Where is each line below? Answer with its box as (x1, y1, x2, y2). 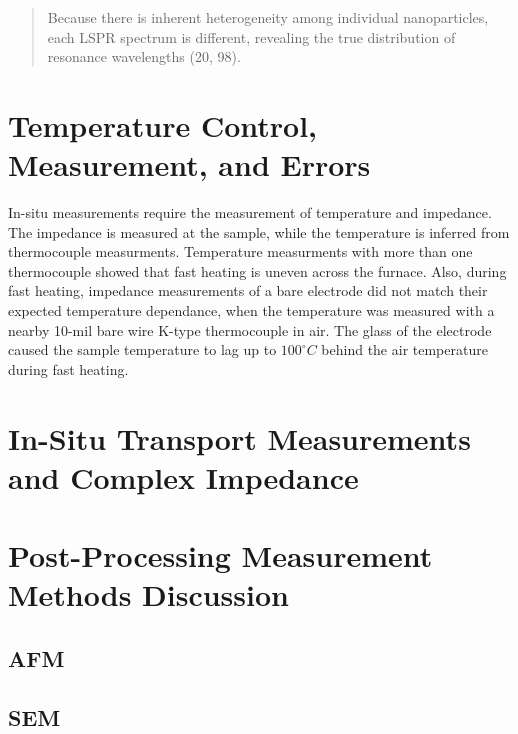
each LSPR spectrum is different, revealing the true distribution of (47, 26, 456, 47)
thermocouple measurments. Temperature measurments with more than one (8, 241, 473, 262)
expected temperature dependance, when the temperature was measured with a (8, 300, 495, 321)
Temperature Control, (8, 104, 318, 145)
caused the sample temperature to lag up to (8, 339, 277, 360)
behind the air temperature (321, 339, 488, 360)
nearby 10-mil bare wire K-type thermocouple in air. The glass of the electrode (8, 319, 492, 340)
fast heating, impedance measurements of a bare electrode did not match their (8, 280, 488, 301)
